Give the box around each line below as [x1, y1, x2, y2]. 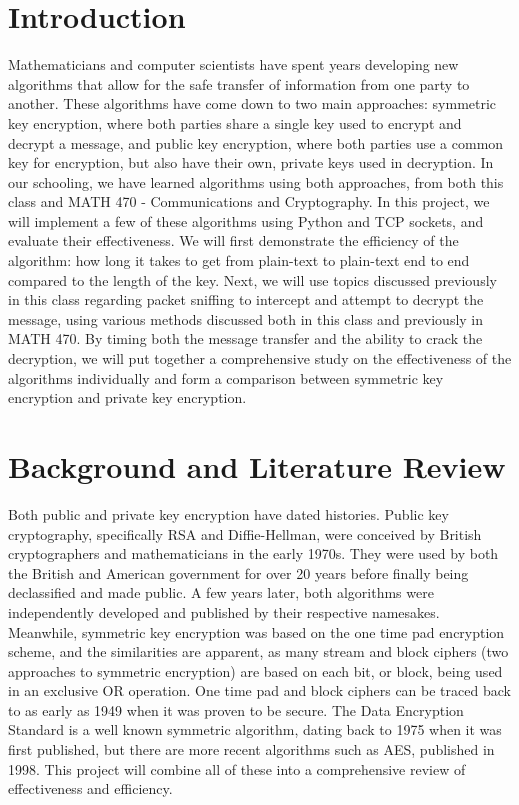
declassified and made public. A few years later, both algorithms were [8, 582, 434, 603]
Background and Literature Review [8, 446, 506, 486]
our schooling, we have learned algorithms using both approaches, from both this [8, 171, 504, 192]
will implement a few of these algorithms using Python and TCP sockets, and [8, 210, 484, 231]
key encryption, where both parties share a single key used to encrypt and [8, 112, 462, 133]
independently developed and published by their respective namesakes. [8, 601, 440, 622]
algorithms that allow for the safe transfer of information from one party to [8, 73, 470, 94]
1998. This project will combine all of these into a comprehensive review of [8, 758, 466, 779]
